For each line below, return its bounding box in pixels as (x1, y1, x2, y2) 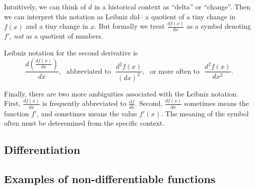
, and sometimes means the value (37, 108, 137, 118)
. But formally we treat (94, 21, 165, 31)
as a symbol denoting (187, 21, 251, 31)
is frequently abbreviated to (42, 98, 127, 108)
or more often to (150, 68, 200, 75)
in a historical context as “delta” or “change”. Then (94, 1, 251, 11)
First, (4, 98, 21, 108)
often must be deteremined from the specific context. (4, 118, 165, 128)
